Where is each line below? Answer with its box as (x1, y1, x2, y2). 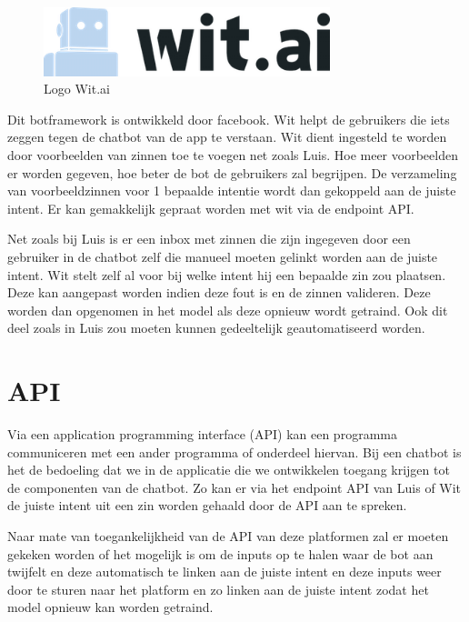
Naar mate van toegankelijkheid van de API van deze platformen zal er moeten (7, 526, 449, 545)
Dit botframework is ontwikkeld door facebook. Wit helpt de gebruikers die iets (7, 109, 450, 128)
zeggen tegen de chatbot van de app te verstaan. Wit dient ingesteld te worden (7, 127, 447, 146)
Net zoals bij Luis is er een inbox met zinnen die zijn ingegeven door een (7, 229, 411, 248)
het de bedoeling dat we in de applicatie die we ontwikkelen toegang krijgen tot (7, 460, 450, 479)
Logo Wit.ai (44, 79, 110, 98)
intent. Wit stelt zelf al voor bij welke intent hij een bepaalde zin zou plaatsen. (7, 265, 446, 284)
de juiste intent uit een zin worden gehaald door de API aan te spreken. (7, 496, 407, 515)
